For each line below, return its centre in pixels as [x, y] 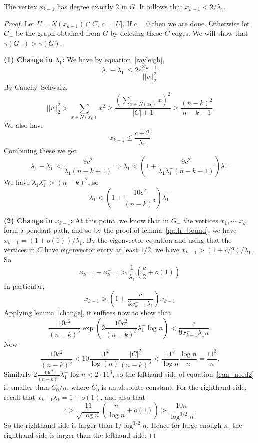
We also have [24, 125]
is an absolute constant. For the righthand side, [174, 387]
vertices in [20, 249]
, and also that [123, 396]
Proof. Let [19, 23]
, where [78, 387]
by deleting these [136, 33]
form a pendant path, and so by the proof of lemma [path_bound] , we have [120, 230]
